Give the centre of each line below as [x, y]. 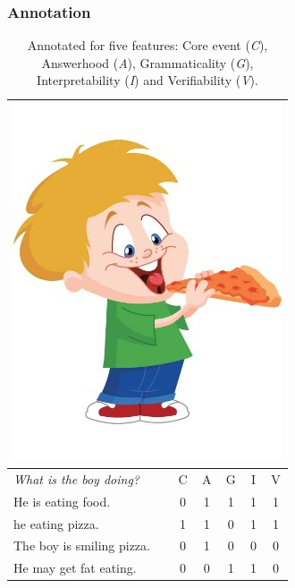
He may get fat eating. [75, 568]
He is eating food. [62, 501]
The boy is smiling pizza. [82, 545]
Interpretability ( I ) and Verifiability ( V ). [147, 80]
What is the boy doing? [77, 478]
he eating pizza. [56, 523]
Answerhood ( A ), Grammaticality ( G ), [147, 62]
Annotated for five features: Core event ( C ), [147, 45]
